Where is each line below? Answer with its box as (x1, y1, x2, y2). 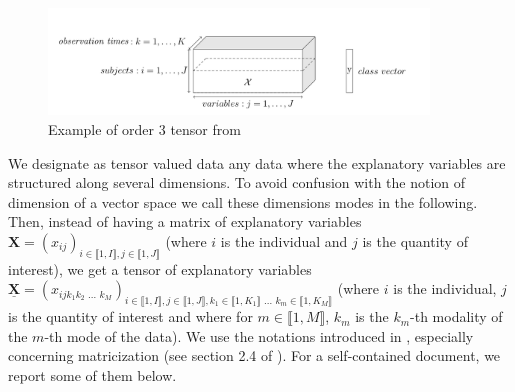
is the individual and (220, 230, 348, 251)
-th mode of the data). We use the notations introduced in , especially (44, 325, 474, 346)
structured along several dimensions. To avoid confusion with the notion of (8, 172, 466, 193)
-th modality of (410, 306, 503, 327)
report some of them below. (8, 364, 177, 385)
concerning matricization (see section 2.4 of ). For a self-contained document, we (8, 345, 501, 366)
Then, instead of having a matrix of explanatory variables (8, 211, 362, 232)
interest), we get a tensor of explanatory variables (8, 258, 312, 279)
